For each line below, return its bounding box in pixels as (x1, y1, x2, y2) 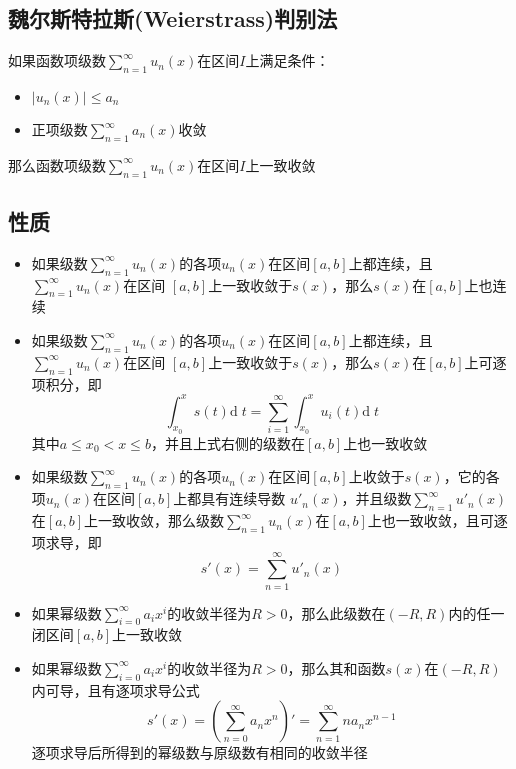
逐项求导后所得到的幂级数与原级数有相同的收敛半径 (31, 742, 368, 763)
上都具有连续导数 (173, 488, 286, 509)
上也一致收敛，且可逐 (367, 510, 508, 531)
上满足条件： (245, 50, 330, 71)
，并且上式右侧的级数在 (150, 432, 305, 453)
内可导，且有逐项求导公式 (31, 679, 200, 700)
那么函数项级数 (8, 154, 106, 175)
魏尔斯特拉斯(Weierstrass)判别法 (8, 3, 338, 34)
